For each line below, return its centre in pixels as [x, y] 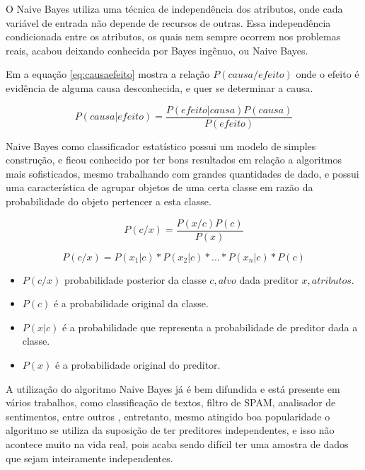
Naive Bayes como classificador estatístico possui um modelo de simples [161, 145]
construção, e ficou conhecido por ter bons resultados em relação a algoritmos [174, 160]
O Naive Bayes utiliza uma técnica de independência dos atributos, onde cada [174, 8]
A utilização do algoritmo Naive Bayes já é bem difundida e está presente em [173, 388]
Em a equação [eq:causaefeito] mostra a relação [108, 74]
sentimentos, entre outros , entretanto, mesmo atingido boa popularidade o [168, 416]
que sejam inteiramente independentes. [89, 458]
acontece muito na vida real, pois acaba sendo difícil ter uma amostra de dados [177, 444]
